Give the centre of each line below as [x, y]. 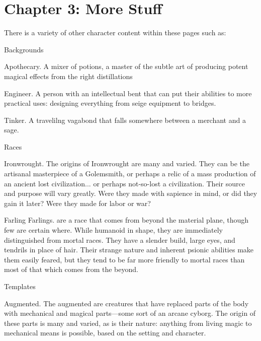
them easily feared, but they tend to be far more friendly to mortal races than [124, 259]
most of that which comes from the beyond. [71, 269]
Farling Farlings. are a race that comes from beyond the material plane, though [126, 220]
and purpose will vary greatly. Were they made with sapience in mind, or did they [131, 193]
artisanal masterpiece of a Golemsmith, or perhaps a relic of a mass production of [130, 174]
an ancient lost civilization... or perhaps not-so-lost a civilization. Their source [124, 183]
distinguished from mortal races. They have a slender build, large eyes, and [120, 240]
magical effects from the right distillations [68, 76]
